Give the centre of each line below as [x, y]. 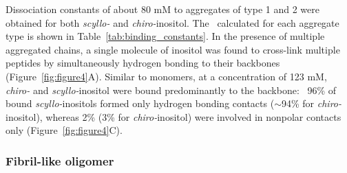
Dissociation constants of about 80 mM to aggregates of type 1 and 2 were [163, 9]
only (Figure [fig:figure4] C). [64, 130]
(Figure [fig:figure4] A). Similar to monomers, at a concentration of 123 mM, [166, 76]
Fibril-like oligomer [60, 160]
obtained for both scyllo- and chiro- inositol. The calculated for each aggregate [172, 22]
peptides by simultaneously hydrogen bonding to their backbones [143, 63]
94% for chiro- [312, 103]
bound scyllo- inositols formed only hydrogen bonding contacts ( [140, 103]
